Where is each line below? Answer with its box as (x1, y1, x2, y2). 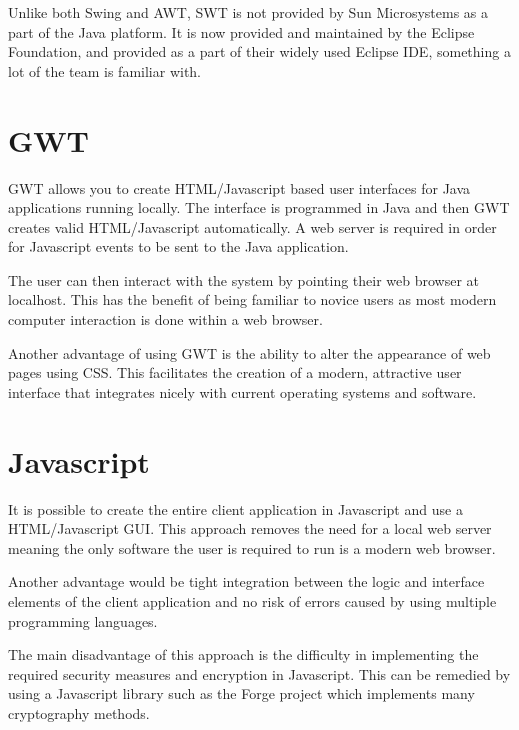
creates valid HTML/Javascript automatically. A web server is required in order (8, 216, 497, 237)
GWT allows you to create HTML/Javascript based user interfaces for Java (8, 177, 471, 198)
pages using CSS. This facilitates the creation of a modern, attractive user (8, 362, 462, 383)
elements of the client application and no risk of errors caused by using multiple (8, 590, 497, 611)
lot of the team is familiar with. (8, 60, 202, 81)
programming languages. (8, 610, 158, 631)
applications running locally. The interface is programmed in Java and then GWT (8, 197, 510, 218)
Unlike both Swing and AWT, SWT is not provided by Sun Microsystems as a (8, 2, 488, 22)
